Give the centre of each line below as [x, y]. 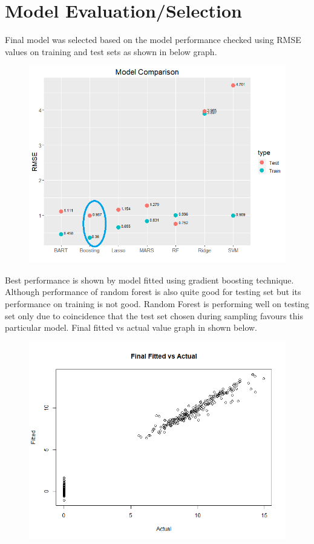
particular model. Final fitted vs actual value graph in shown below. [131, 327]
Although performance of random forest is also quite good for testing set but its [153, 292]
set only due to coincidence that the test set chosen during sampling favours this [154, 315]
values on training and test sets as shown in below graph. [111, 51]
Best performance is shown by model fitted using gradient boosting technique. [149, 280]
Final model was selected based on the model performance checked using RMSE [153, 40]
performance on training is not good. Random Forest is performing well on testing [157, 303]
